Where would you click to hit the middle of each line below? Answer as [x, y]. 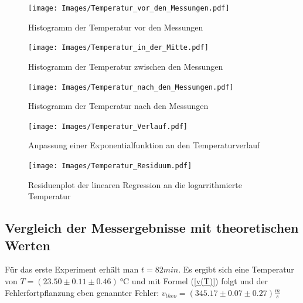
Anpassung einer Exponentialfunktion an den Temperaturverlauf [144, 145]
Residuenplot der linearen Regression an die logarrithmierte [135, 184]
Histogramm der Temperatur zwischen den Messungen [126, 66]
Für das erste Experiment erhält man [72, 269]
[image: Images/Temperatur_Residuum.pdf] [110, 166]
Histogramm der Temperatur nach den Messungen [118, 106]
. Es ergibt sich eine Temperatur [236, 269]
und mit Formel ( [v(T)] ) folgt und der [200, 281]
